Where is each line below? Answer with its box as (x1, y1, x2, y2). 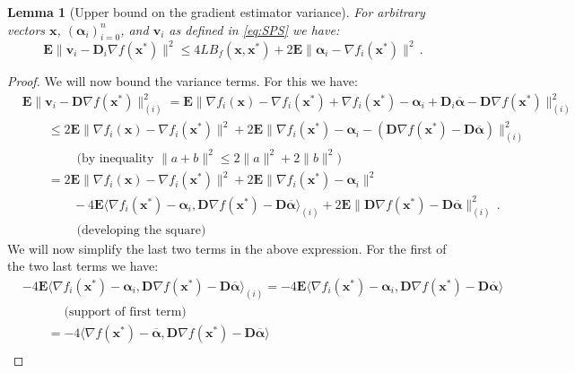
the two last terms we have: (7, 256, 159, 275)
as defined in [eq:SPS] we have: (169, 20, 340, 39)
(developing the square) (76, 223, 206, 237)
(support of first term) (64, 305, 187, 318)
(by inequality (76, 152, 154, 165)
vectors (7, 20, 46, 39)
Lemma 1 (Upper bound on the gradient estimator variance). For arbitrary (7, 3, 425, 21)
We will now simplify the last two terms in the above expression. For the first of (7, 239, 447, 257)
